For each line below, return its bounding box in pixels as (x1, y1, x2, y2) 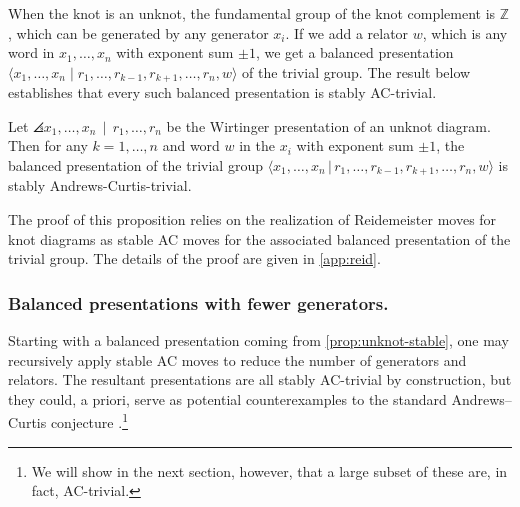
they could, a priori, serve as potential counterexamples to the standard (8, 388, 447, 409)
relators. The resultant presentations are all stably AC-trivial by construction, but (8, 369, 512, 390)
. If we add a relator (285, 22, 409, 43)
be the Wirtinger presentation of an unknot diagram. (166, 115, 491, 136)
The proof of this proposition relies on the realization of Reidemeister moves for (8, 209, 497, 230)
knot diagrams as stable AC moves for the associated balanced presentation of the (8, 228, 511, 249)
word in (8, 42, 55, 63)
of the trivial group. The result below (242, 61, 471, 82)
